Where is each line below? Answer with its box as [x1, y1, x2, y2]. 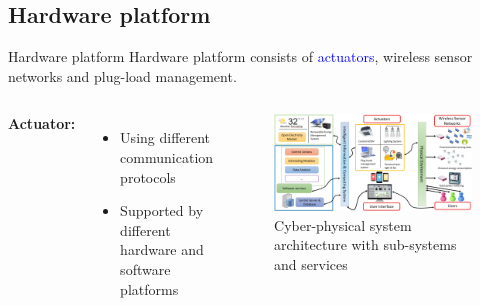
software [120, 258, 171, 279]
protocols [120, 166, 176, 187]
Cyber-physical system [274, 214, 412, 235]
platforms [120, 278, 179, 299]
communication [120, 146, 214, 167]
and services [274, 253, 348, 274]
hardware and [120, 239, 204, 260]
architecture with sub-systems [274, 234, 457, 255]
